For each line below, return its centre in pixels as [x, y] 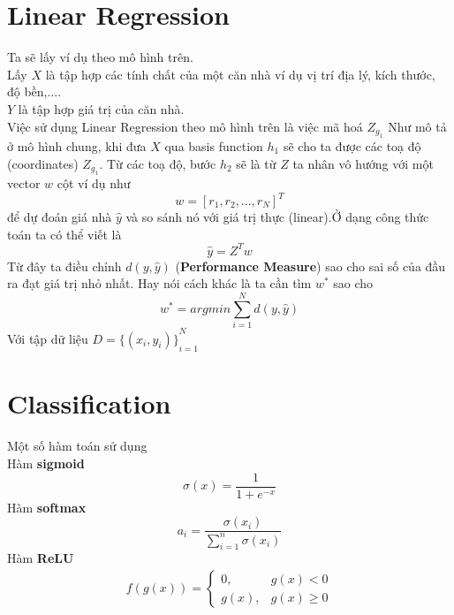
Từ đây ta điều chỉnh [64, 266]
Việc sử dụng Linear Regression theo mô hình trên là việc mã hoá [185, 126]
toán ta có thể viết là [64, 234]
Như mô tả [417, 126]
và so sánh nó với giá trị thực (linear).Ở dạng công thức [277, 216]
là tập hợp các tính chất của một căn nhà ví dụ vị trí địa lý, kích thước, [240, 74]
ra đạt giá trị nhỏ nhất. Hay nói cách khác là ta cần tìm [159, 283]
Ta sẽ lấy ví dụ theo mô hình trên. [100, 57]
